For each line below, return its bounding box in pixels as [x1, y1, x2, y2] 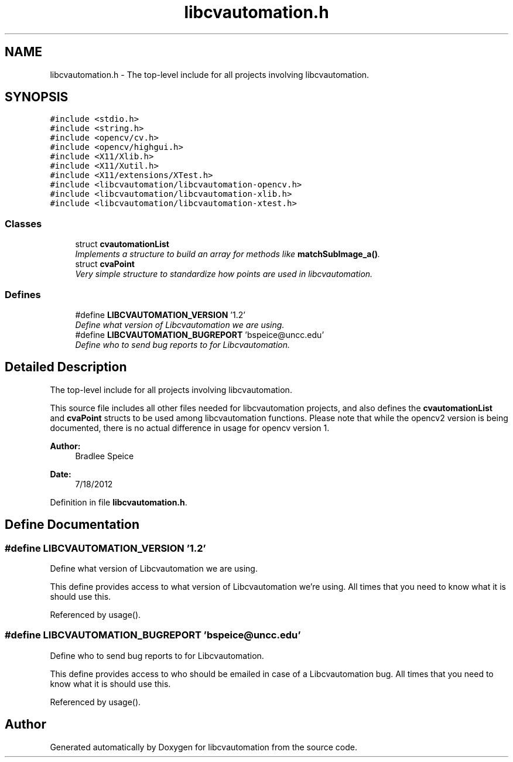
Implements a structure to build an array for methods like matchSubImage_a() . [75, 249, 380, 259]
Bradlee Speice [75, 450, 134, 461]
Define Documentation [5, 517, 139, 532]
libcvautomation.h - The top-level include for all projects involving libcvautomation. [50, 69, 370, 80]
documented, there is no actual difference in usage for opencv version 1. [50, 422, 330, 433]
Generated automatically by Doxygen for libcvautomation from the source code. [50, 742, 357, 752]
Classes [5, 217, 42, 230]
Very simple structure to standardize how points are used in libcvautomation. [75, 269, 373, 279]
